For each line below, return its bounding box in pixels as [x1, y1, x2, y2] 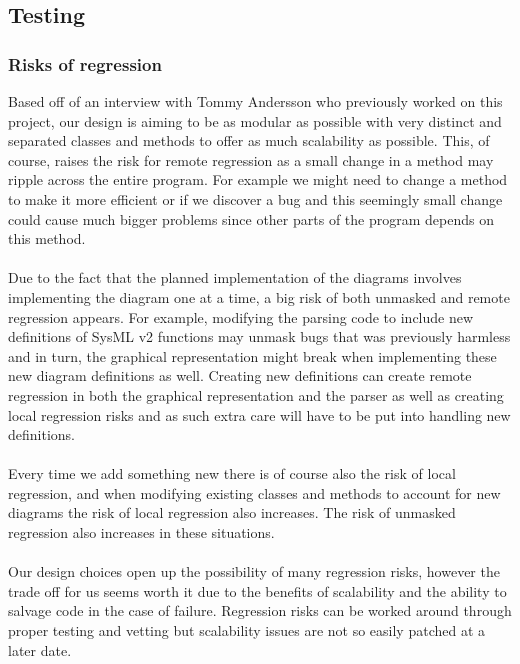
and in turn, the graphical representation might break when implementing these [8, 345, 497, 366]
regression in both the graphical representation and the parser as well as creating [8, 384, 504, 405]
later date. [8, 639, 72, 660]
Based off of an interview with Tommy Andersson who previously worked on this [8, 91, 503, 111]
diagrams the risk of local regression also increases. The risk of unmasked [8, 502, 456, 523]
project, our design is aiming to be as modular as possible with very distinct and [8, 110, 502, 131]
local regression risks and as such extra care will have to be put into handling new [8, 404, 511, 425]
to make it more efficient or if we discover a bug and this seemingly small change [8, 188, 503, 209]
